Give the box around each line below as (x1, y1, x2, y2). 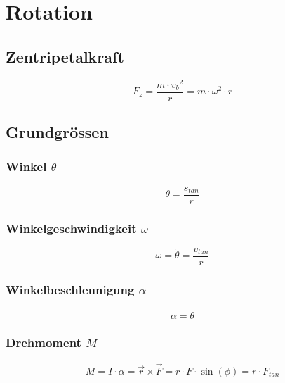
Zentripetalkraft (6, 45, 124, 67)
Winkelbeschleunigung (6, 280, 135, 298)
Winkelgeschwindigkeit (6, 219, 137, 237)
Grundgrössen (6, 121, 109, 143)
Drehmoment (6, 334, 81, 351)
